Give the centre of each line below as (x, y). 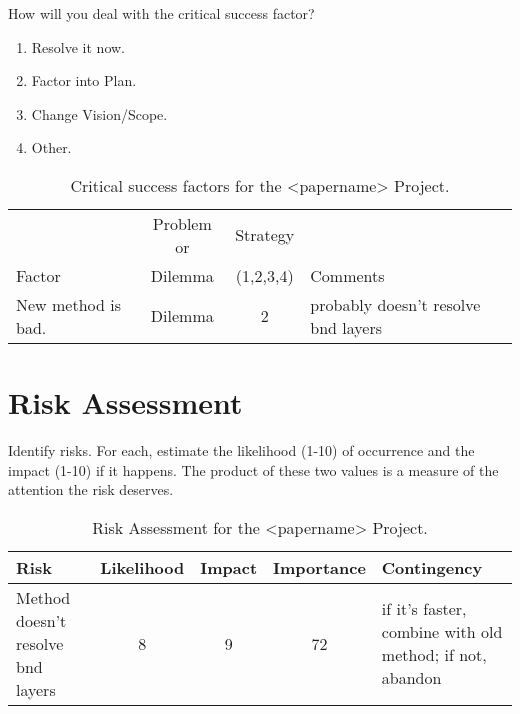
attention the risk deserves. (91, 489)
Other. (51, 147)
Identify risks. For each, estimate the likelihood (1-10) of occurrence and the (241, 450)
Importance (319, 567)
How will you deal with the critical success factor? (161, 13)
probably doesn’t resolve (395, 304)
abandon (411, 678)
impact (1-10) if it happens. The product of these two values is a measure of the (253, 469)
